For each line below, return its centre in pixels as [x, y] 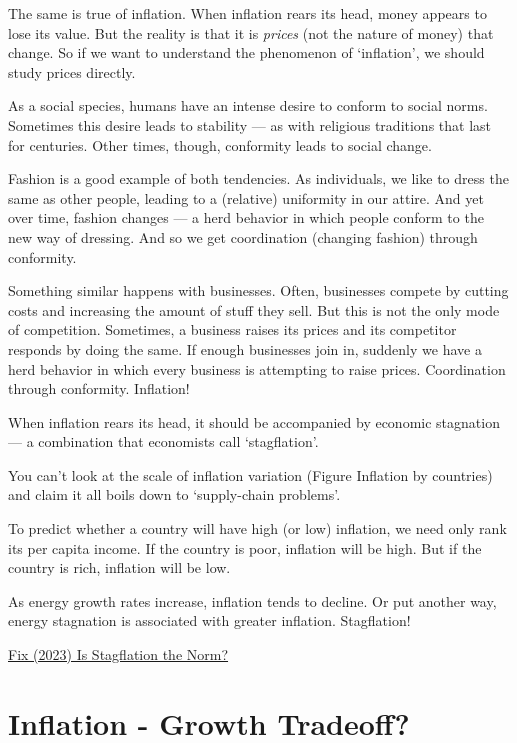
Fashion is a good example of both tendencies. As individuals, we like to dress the [258, 178]
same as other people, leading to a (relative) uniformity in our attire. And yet [246, 197]
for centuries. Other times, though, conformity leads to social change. [220, 144]
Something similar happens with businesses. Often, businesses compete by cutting [258, 290]
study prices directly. [72, 71]
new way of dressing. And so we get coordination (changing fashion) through [243, 236]
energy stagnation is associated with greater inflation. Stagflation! [209, 620]
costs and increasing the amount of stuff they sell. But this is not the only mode [254, 309]
